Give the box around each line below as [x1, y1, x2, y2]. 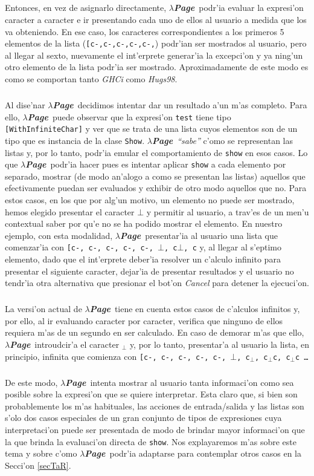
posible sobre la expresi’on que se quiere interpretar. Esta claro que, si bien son [5, 388, 298, 400]
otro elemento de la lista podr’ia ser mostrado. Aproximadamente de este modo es [5, 60, 309, 73]
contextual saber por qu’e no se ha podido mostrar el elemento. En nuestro [5, 217, 283, 230]
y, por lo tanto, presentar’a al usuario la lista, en [129, 338, 310, 350]
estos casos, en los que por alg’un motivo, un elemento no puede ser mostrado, [5, 194, 295, 206]
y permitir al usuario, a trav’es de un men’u [146, 205, 309, 218]
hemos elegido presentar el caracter [5, 205, 135, 218]
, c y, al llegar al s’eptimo [184, 241, 281, 253]
